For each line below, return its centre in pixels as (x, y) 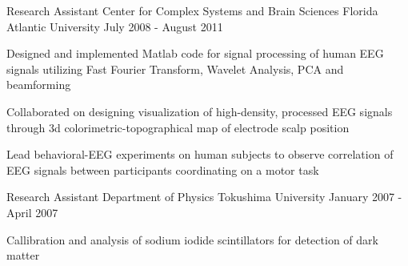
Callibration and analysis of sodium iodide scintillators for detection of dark (192, 239)
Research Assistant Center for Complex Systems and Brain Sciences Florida (192, 10)
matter (23, 255)
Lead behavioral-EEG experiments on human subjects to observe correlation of (200, 154)
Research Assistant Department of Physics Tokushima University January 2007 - (204, 197)
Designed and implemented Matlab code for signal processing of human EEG (195, 53)
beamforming (39, 85)
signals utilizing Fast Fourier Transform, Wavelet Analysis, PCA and (175, 69)
